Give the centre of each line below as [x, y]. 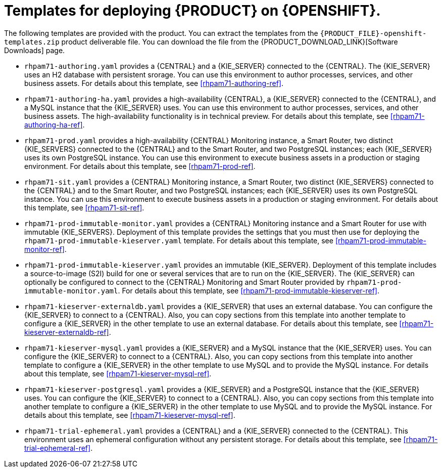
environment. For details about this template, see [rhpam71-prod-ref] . [140, 166]
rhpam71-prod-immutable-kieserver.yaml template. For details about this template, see [179, 240]
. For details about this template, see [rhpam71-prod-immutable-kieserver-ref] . [249, 290]
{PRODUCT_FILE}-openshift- [373, 33]
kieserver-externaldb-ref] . [68, 332]
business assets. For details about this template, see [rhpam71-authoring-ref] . [154, 83]
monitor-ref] [44, 249]
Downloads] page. [35, 50]
